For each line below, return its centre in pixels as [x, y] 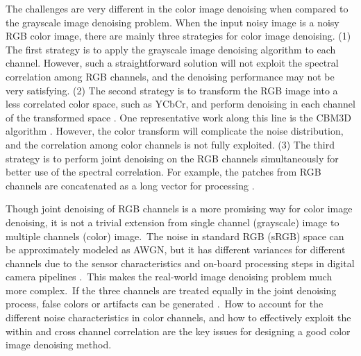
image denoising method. [59, 345]
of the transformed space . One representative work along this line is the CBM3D [178, 117]
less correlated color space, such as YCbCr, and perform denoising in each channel [180, 104]
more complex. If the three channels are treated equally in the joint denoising [171, 290]
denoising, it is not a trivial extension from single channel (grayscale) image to [173, 222]
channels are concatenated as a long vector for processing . [130, 185]
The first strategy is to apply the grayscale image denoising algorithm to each [171, 49]
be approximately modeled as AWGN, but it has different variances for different [176, 249]
